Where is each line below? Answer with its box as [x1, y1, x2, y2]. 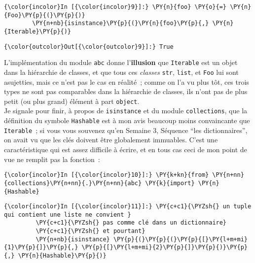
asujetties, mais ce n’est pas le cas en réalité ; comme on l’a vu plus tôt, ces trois [4, 76, 249, 87]
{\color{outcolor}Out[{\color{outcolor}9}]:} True [4, 43, 174, 50]
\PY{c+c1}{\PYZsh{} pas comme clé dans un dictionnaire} [36, 219, 227, 227]
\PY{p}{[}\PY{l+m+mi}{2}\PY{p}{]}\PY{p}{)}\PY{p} [81, 244, 248, 251]
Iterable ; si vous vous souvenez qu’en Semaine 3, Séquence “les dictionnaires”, [4, 125, 248, 135]
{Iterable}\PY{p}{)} [4, 28, 72, 35]
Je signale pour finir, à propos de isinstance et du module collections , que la [4, 105, 248, 116]
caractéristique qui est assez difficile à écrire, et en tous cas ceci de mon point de [4, 144, 247, 154]
